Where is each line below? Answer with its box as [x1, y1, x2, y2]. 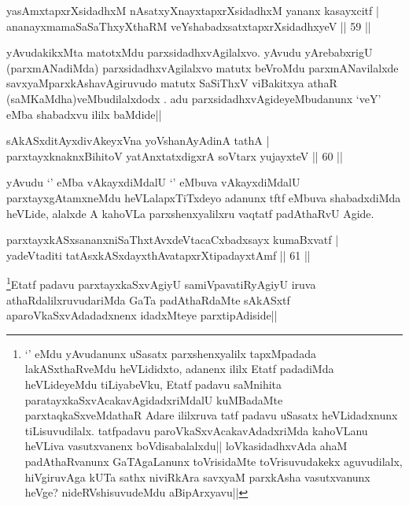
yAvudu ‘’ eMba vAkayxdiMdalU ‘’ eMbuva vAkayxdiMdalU [6, 174, 300, 190]
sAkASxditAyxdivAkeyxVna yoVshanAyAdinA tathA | [6, 132, 270, 149]
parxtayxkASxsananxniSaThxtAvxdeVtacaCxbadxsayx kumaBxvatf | [6, 231, 339, 248]
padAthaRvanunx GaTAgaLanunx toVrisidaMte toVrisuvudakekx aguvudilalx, [24, 452, 403, 469]
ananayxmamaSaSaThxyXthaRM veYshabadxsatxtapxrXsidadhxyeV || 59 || [6, 17, 371, 34]
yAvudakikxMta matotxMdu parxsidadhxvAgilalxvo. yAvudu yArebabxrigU [6, 44, 373, 61]
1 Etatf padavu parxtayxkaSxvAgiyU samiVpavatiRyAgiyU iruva [6, 274, 316, 292]
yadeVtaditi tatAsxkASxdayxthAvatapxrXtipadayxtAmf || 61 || [6, 246, 311, 263]
